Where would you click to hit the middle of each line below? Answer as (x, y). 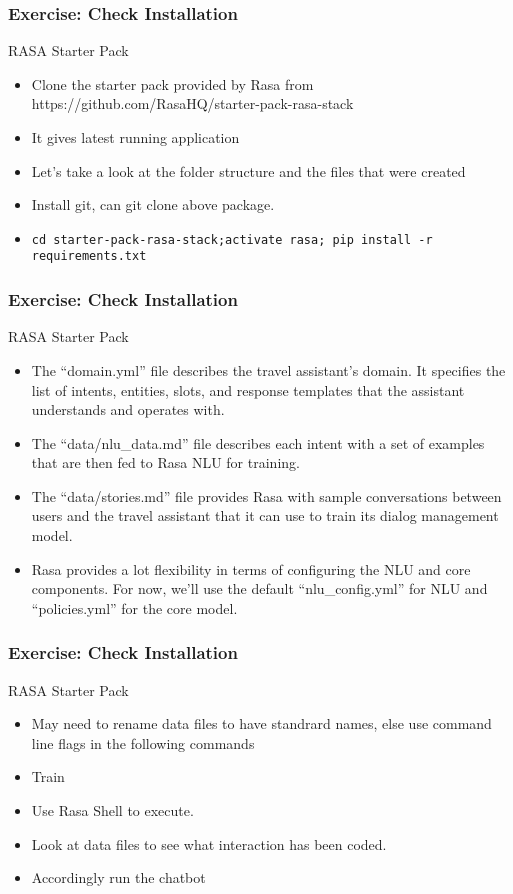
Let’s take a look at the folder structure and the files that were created (248, 170)
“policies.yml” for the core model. (134, 607)
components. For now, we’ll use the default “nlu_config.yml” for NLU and (259, 588)
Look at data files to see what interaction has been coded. (209, 843)
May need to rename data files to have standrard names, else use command (261, 723)
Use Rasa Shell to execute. (112, 810)
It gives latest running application (135, 137)
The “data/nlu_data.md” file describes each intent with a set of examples (258, 442)
